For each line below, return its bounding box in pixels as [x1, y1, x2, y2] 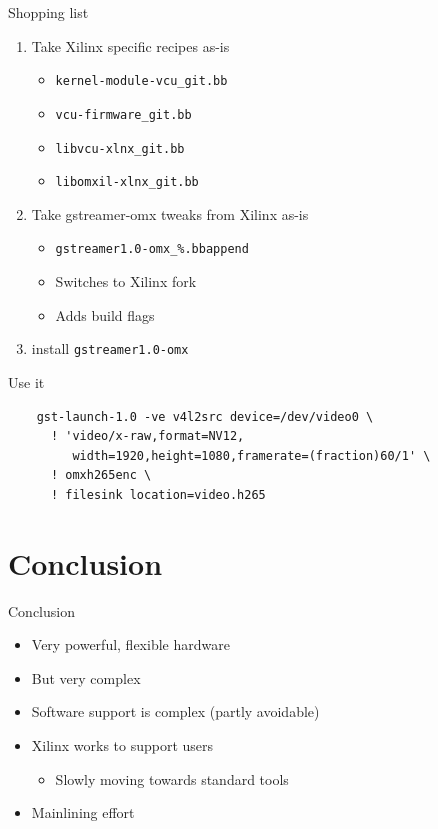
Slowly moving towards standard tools [55, 768, 289, 789]
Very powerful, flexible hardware [31, 634, 230, 655]
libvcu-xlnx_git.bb [55, 141, 185, 156]
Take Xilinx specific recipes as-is [31, 35, 230, 56]
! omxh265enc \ [50, 468, 152, 483]
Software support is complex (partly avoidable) [31, 701, 320, 722]
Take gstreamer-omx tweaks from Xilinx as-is [31, 203, 309, 224]
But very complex [31, 667, 141, 688]
